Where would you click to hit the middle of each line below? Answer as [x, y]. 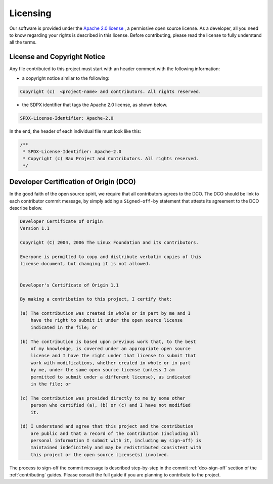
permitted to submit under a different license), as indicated [111, 377]
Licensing [30, 13]
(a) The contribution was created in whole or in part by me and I [105, 313]
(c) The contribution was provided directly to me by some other [103, 398]
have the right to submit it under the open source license [107, 320]
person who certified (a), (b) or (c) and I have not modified [111, 405]
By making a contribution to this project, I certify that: [96, 299]
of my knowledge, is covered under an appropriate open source [111, 349]
